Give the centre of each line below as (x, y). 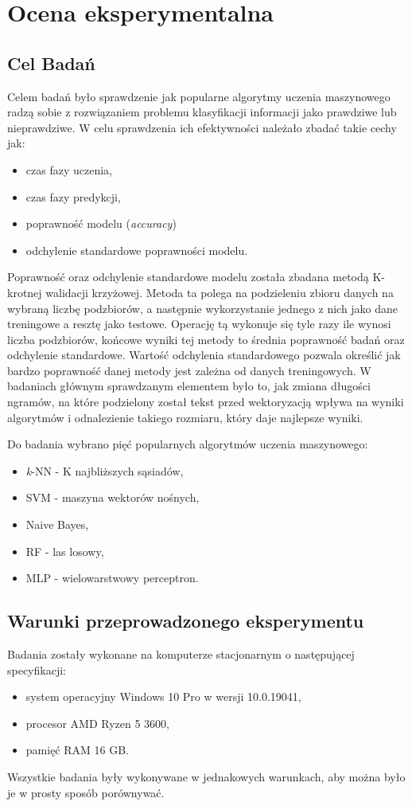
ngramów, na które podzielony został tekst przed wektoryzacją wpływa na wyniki (206, 402)
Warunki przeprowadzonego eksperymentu (186, 621)
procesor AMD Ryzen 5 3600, (97, 723)
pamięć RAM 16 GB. (77, 750)
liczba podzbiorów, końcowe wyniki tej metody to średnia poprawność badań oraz (206, 339)
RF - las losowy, (65, 551)
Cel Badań (51, 63)
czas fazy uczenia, (69, 169)
